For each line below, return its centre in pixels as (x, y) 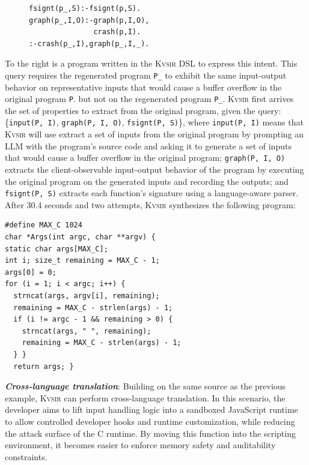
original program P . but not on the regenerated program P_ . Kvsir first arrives (149, 99)
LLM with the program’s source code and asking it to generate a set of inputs (148, 145)
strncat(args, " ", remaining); (87, 331)
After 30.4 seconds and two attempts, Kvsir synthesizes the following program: (150, 204)
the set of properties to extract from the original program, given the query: (143, 110)
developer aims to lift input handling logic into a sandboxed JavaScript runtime (151, 409)
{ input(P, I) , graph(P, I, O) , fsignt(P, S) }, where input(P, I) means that (154, 122)
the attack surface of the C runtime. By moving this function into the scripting (150, 433)
